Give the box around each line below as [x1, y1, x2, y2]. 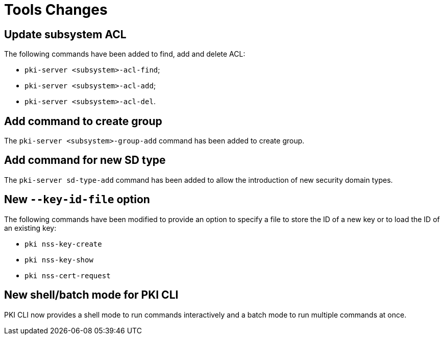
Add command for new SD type [4, 154, 166, 167]
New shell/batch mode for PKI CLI [4, 288, 179, 302]
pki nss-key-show [24, 255, 93, 264]
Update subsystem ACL [4, 28, 127, 41]
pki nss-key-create [24, 239, 102, 248]
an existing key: [4, 223, 57, 232]
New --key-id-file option [4, 193, 150, 206]
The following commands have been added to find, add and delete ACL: [4, 50, 245, 59]
